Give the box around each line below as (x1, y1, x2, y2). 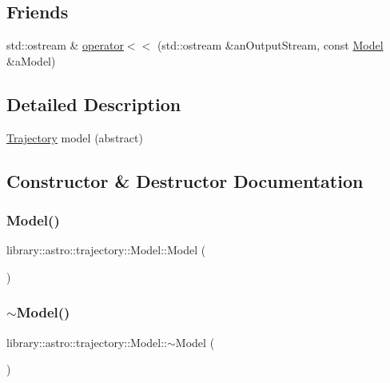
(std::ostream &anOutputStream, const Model (157, 37, 384, 54)
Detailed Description (6, 91, 181, 116)
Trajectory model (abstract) (6, 129, 143, 146)
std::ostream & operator (6, 37, 124, 54)
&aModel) (6, 52, 56, 69)
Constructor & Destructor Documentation (6, 168, 364, 193)
